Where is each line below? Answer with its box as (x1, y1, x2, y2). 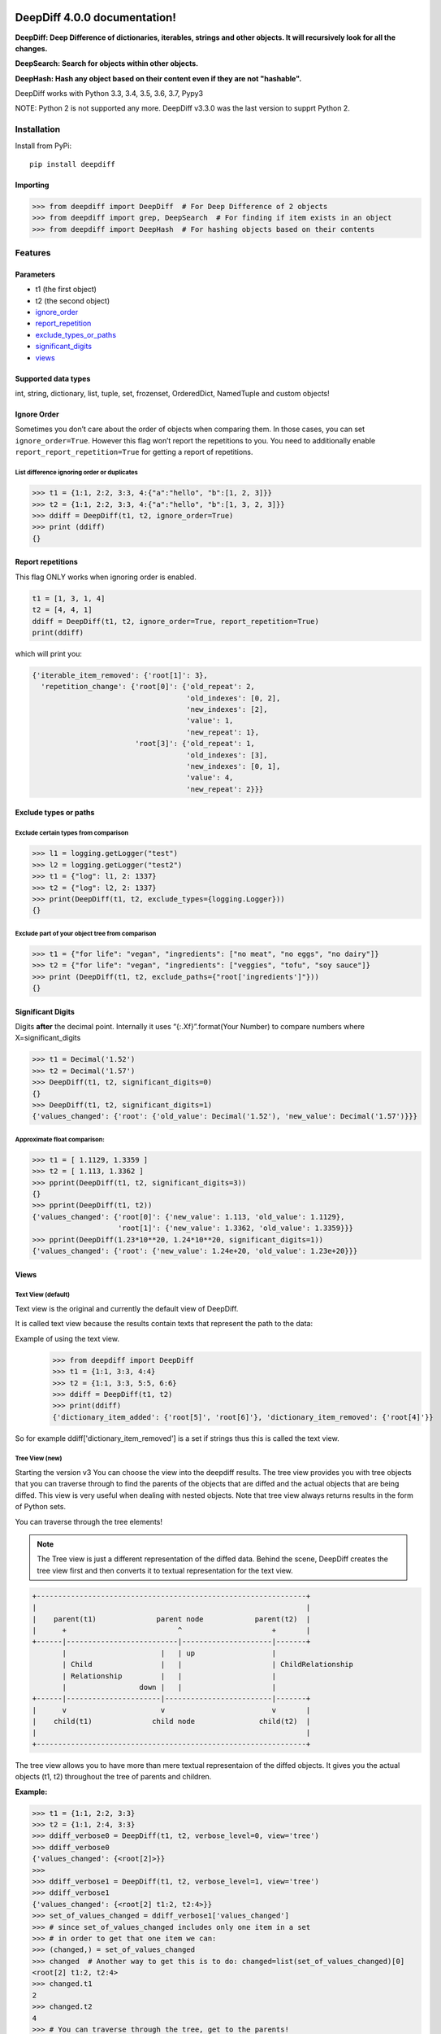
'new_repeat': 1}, (186, 727, 260, 736)
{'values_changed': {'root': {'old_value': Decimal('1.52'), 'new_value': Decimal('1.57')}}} (32, 1111, 418, 1121)
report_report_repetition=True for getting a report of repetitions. (15, 447, 253, 457)
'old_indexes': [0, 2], (186, 693, 281, 703)
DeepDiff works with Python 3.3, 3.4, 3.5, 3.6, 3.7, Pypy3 (15, 89, 203, 98)
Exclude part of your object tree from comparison (15, 929, 157, 937)
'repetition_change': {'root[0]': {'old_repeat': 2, (41, 682, 255, 692)
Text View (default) (15, 1290, 71, 1299)
